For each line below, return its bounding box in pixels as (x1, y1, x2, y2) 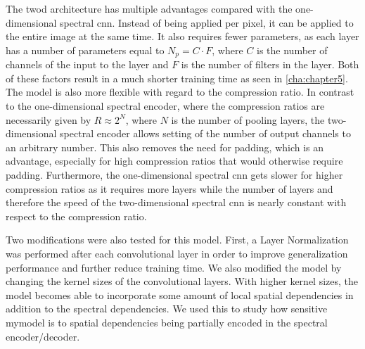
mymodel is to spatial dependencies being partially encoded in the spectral (6, 315, 328, 329)
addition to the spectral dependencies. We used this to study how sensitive (6, 301, 328, 316)
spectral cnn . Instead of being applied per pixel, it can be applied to (60, 15, 354, 30)
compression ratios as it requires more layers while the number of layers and (6, 181, 333, 196)
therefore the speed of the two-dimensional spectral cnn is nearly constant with (6, 195, 347, 210)
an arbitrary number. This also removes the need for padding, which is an (6, 139, 324, 154)
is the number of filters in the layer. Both (181, 57, 359, 72)
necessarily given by (6, 112, 91, 127)
